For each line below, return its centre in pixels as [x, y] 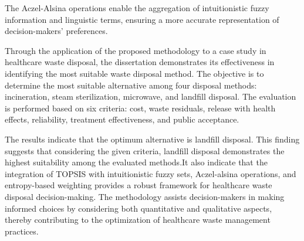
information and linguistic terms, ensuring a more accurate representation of [142, 19]
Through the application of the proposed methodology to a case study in [136, 50]
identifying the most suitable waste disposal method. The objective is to [134, 73]
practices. [22, 231]
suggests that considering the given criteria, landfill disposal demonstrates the [145, 150]
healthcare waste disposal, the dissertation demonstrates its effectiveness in [140, 62]
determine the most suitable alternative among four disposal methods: [131, 85]
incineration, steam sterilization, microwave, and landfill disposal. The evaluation [151, 96]
